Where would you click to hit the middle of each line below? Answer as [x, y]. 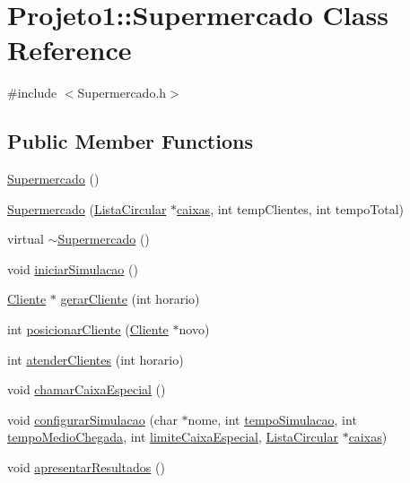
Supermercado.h [122, 93]
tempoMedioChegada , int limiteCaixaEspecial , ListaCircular [173, 437]
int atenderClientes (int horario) [96, 359]
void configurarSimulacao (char [92, 419]
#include [32, 93]
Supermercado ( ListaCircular [87, 208]
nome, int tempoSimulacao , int [272, 419]
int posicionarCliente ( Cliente [88, 329]
